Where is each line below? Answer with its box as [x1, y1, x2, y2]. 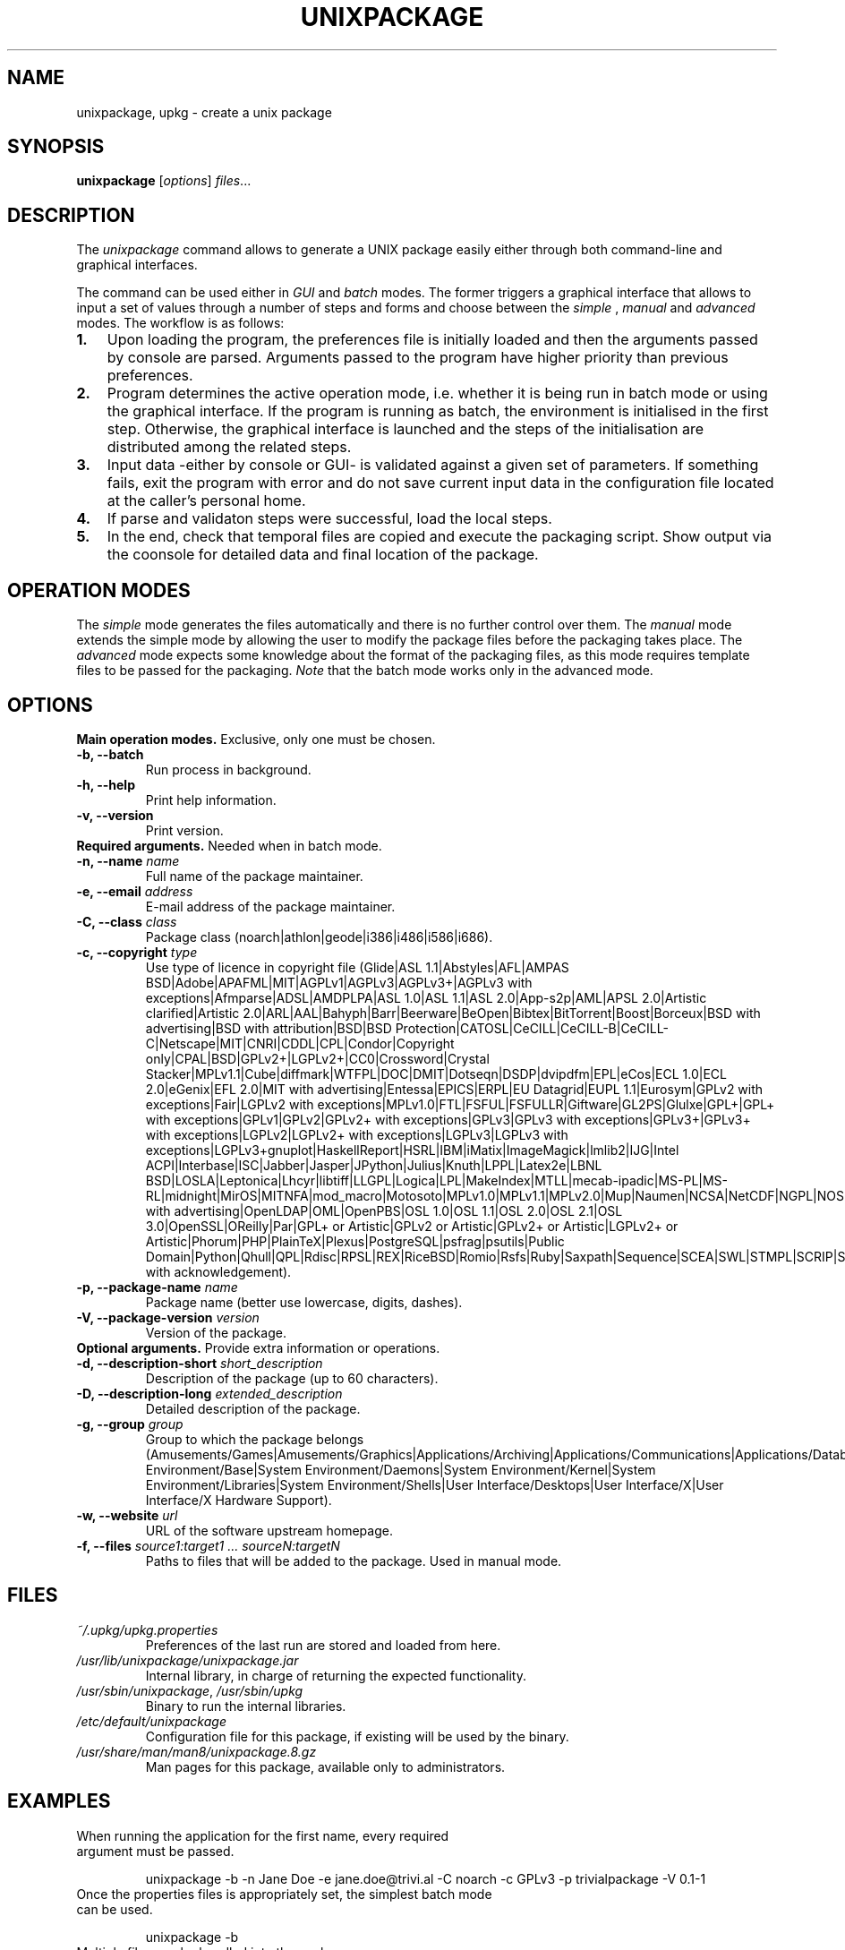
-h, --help [76, 776, 135, 792]
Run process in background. [145, 761, 312, 777]
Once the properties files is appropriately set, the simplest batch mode [76, 1886, 492, 1902]
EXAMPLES [7, 1790, 111, 1813]
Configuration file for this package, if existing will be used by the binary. [145, 1728, 569, 1744]
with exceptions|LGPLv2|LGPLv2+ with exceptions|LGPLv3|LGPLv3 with [145, 1126, 568, 1142]
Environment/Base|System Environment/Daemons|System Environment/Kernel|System [145, 1461, 656, 1477]
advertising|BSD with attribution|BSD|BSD [145, 1020, 392, 1036]
